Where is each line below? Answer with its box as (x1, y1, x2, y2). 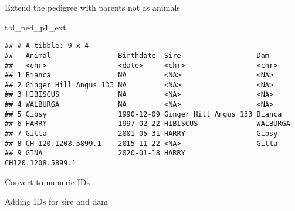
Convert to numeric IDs (5, 175, 90, 188)
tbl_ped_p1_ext (5, 21, 66, 33)
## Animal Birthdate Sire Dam (5, 51, 270, 60)
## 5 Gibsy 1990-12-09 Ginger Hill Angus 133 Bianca (5, 110, 282, 118)
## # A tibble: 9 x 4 (5, 42, 89, 50)
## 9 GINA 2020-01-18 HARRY (5, 149, 185, 158)
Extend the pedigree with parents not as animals (5, 1, 180, 13)
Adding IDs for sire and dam (5, 195, 108, 207)
